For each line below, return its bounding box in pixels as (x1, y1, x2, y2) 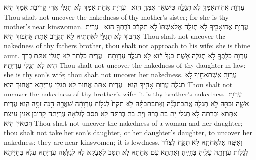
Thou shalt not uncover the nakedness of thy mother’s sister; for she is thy (4, 11, 229, 22)
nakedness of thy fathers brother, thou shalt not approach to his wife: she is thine (4, 40, 251, 51)
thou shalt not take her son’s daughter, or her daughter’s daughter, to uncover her (4, 127, 252, 137)
